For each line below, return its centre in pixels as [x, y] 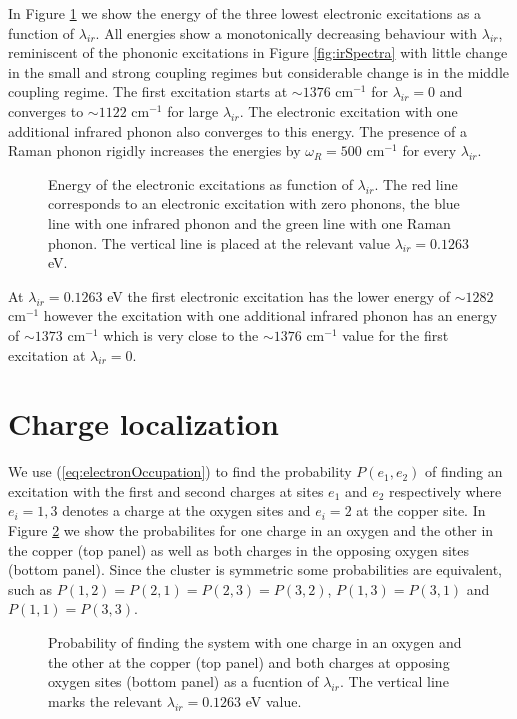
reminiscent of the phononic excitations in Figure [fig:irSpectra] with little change [258, 52]
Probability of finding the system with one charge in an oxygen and [255, 641]
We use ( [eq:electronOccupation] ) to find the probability [180, 471]
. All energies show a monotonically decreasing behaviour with [286, 32]
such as [30, 588]
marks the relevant [105, 700]
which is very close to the [181, 334]
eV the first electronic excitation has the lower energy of [279, 295]
